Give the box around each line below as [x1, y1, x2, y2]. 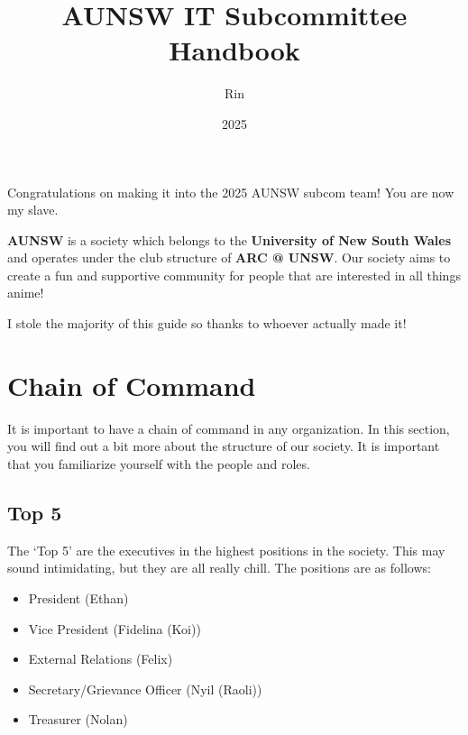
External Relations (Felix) [28, 649, 173, 668]
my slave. [7, 200, 59, 219]
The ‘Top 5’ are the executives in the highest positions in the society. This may [7, 540, 445, 559]
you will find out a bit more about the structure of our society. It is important [7, 436, 440, 455]
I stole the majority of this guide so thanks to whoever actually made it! [7, 314, 407, 333]
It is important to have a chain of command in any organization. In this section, [7, 418, 450, 437]
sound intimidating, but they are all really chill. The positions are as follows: [7, 558, 431, 577]
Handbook [169, 32, 300, 69]
